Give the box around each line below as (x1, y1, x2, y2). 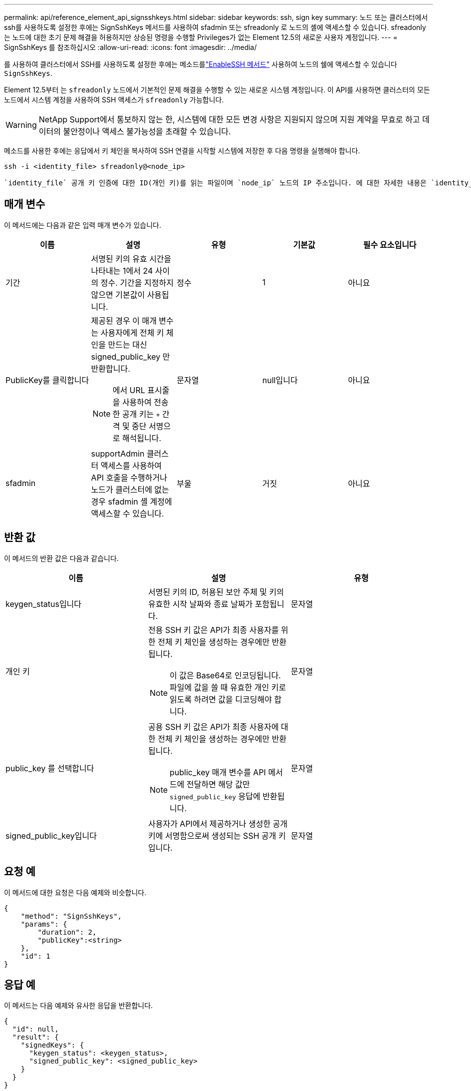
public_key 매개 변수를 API (170, 767, 266, 777)
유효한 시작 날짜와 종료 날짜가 (148, 598, 253, 609)
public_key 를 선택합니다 (5, 763, 94, 773)
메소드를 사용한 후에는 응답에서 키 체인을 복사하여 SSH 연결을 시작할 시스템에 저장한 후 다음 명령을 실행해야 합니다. (4, 146, 360, 155)
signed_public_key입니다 (5, 830, 97, 841)
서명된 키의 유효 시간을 (91, 253, 172, 264)
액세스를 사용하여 (100, 460, 162, 471)
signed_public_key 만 (91, 351, 170, 362)
